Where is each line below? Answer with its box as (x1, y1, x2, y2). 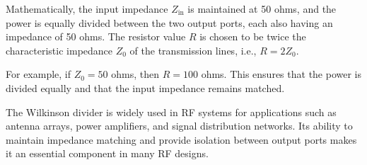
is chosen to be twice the (199, 29, 306, 44)
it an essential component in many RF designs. (6, 146, 209, 161)
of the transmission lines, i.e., (129, 42, 257, 57)
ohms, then (111, 67, 160, 81)
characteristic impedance (6, 42, 113, 57)
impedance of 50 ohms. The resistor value (6, 29, 186, 44)
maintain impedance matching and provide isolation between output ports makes (6, 132, 357, 147)
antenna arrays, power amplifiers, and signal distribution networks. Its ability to (6, 118, 353, 133)
